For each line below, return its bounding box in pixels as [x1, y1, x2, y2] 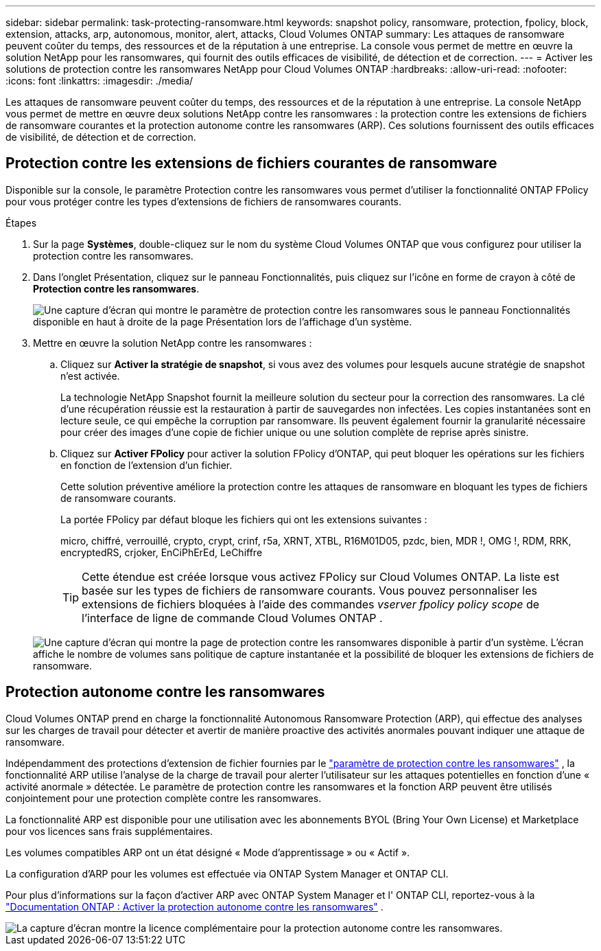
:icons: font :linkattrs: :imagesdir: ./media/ [5, 75, 193, 87]
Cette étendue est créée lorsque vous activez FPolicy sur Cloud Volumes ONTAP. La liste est [82, 569, 560, 584]
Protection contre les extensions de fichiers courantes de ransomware [5, 154, 497, 172]
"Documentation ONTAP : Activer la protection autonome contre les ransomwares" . [5, 900, 384, 913]
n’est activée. [60, 369, 120, 382]
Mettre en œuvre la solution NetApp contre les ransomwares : [33, 336, 312, 349]
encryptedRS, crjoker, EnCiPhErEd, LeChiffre [60, 546, 263, 558]
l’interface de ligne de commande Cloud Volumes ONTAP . [82, 610, 383, 625]
